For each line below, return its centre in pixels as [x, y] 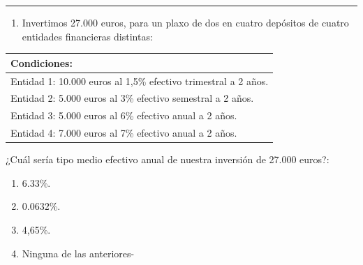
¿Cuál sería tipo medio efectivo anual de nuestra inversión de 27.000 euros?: [168, 159]
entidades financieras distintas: [87, 36]
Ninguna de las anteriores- [78, 253]
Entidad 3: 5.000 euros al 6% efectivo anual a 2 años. [124, 115]
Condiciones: [42, 62]
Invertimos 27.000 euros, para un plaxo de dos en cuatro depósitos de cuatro [185, 22]
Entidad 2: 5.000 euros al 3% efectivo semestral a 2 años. [132, 98]
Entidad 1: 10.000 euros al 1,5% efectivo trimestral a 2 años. [140, 81]
